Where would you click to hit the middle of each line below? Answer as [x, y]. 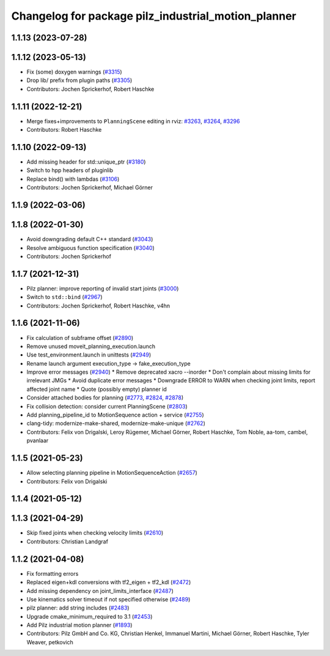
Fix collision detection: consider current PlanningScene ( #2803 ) [107, 406]
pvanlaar [38, 440]
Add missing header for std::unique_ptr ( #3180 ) [86, 162]
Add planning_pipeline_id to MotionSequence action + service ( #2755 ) [115, 415]
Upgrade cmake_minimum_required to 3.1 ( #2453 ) [90, 616]
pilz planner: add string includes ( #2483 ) [78, 608]
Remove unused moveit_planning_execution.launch [91, 346]
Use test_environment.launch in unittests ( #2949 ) [89, 355]
